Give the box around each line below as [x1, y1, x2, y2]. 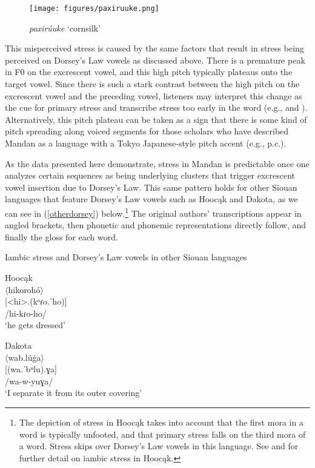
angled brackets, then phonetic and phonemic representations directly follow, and [5, 219, 307, 231]
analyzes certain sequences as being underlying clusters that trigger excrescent [5, 169, 296, 182]
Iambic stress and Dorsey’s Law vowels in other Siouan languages [5, 251, 247, 263]
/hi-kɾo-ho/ [5, 306, 47, 319]
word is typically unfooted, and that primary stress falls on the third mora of [19, 427, 306, 440]
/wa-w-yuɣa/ [5, 374, 53, 387]
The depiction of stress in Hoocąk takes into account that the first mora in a [19, 415, 303, 428]
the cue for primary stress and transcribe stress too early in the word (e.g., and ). [5, 101, 308, 114]
